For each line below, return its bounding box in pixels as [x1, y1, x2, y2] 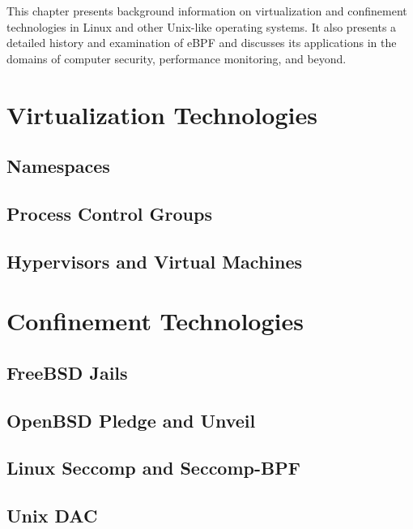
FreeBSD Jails [6, 359, 128, 385]
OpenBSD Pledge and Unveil [6, 407, 256, 432]
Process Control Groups [6, 200, 212, 226]
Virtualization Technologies [6, 97, 317, 131]
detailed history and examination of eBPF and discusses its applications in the [6, 34, 397, 51]
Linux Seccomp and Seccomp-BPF [6, 455, 300, 480]
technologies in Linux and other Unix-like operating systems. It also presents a [6, 18, 397, 35]
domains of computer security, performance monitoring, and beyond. [6, 49, 347, 67]
